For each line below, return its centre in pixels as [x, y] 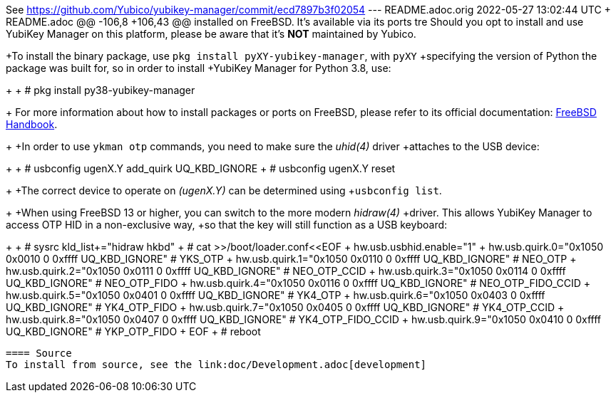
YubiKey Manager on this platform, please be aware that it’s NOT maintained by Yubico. [211, 34]
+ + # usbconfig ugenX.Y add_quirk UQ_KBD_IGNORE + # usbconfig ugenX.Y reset [201, 168]
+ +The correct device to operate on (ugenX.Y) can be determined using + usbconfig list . [224, 190]
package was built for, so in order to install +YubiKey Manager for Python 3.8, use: [199, 68]
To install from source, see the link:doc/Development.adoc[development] [216, 365]
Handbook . [32, 124]
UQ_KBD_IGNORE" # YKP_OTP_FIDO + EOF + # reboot [133, 331]
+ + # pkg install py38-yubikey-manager [101, 90]
